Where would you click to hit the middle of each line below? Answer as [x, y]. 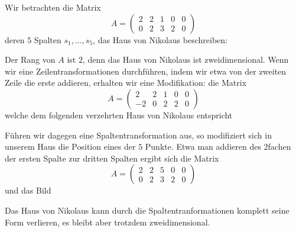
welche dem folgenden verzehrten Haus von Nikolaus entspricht [119, 115]
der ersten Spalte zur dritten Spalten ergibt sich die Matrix [112, 158]
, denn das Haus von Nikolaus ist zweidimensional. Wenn [186, 59]
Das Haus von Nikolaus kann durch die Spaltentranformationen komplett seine [147, 210]
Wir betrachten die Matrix [53, 7]
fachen [279, 146]
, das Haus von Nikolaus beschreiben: [160, 39]
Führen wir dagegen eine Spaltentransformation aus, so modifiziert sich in [138, 135]
